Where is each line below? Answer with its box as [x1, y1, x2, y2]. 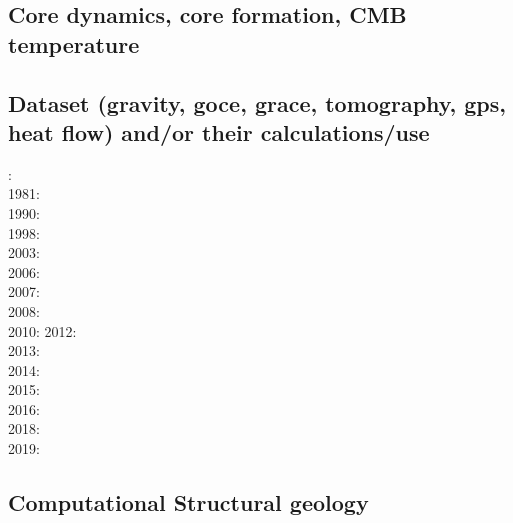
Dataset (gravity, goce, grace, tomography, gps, [8, 87, 506, 118]
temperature [8, 28, 140, 59]
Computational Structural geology [8, 487, 369, 518]
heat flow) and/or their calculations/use [8, 116, 430, 147]
